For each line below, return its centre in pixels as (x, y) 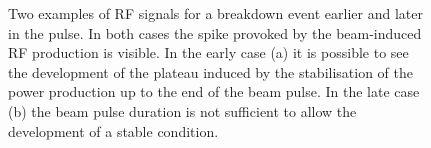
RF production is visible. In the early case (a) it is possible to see (208, 52)
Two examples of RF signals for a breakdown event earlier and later (215, 13)
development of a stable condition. (113, 130)
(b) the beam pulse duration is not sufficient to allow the (182, 110)
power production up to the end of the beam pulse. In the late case (214, 91)
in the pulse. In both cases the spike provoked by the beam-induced (215, 32)
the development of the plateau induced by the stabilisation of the (211, 71)
